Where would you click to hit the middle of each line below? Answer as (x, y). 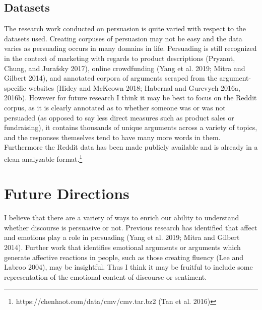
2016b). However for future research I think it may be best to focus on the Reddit (130, 98)
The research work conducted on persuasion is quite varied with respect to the (125, 28)
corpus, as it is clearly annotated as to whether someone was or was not (115, 107)
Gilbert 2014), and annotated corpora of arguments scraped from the (111, 78)
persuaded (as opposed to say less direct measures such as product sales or (119, 117)
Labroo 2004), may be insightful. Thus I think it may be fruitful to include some (128, 267)
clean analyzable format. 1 (43, 158)
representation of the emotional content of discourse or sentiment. (106, 276)
